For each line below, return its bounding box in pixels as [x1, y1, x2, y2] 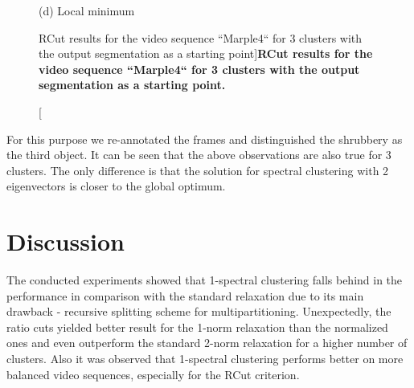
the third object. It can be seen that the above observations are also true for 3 [6, 146, 391, 163]
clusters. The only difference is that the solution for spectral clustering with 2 [6, 161, 389, 178]
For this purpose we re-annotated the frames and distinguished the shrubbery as [6, 130, 403, 147]
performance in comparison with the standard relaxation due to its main [6, 287, 364, 304]
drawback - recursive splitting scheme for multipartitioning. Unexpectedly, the [6, 303, 391, 320]
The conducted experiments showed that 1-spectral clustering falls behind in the [6, 272, 403, 288]
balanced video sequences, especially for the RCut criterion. [6, 366, 300, 382]
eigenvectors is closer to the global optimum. [6, 178, 226, 194]
